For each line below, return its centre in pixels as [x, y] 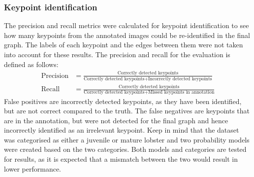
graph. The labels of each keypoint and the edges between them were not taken [124, 45]
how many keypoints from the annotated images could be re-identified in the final [127, 35]
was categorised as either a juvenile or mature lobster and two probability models [127, 139]
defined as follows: [31, 64]
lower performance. [33, 168]
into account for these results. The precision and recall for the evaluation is [117, 54]
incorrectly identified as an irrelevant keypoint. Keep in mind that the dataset [122, 130]
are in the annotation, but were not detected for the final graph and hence [116, 120]
